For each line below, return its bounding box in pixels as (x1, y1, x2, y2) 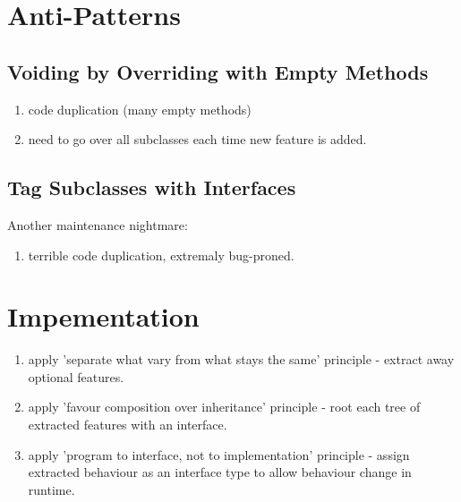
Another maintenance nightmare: (7, 215, 188, 234)
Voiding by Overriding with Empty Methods (7, 57, 429, 85)
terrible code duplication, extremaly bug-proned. (28, 245, 295, 264)
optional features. (28, 367, 124, 386)
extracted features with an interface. (28, 415, 227, 434)
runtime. (28, 480, 75, 498)
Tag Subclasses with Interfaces (7, 174, 296, 201)
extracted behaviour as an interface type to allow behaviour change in (28, 463, 412, 481)
